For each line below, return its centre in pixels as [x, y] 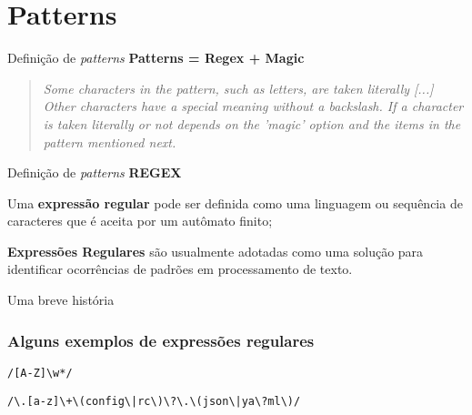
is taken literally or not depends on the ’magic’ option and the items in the [252, 123]
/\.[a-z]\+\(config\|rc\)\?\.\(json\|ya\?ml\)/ [154, 401]
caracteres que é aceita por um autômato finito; [140, 221]
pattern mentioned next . [110, 142]
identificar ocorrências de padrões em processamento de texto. [180, 269]
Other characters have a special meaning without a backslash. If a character [253, 106]
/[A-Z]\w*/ [40, 373]
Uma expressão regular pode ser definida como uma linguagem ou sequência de [235, 202]
